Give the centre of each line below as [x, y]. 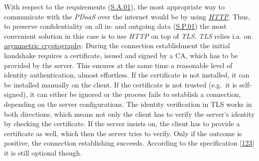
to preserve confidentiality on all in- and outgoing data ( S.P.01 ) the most [115, 26]
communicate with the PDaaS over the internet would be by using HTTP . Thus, [127, 16]
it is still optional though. [43, 152]
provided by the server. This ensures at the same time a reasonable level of [118, 65]
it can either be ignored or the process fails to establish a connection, [135, 94]
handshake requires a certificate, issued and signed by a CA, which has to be [121, 55]
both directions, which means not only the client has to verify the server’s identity [129, 114]
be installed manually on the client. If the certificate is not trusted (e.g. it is [121, 84]
